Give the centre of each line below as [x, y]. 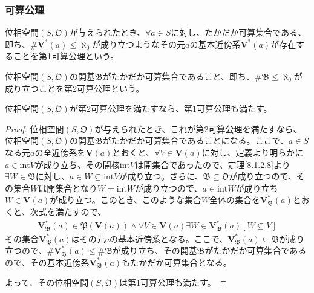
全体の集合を [235, 200]
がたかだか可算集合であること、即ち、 [178, 76]
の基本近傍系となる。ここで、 [169, 238]
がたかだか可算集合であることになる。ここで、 [195, 140]
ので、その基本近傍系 [47, 262]
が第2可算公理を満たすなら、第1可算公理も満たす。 [171, 108]
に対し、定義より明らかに [253, 152]
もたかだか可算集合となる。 [177, 262]
